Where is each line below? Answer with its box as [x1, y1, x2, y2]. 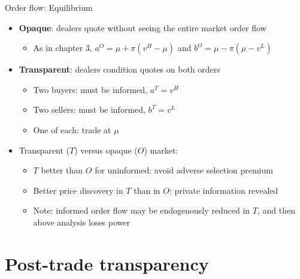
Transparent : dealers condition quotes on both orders [19, 63, 220, 76]
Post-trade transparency [5, 251, 209, 275]
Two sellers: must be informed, [33, 103, 146, 116]
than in [134, 184, 160, 196]
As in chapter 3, [33, 41, 92, 54]
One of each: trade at [33, 123, 111, 136]
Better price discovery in [33, 184, 123, 196]
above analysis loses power [33, 215, 130, 228]
